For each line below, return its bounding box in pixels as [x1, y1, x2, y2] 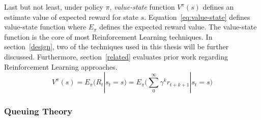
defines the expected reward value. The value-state [99, 21, 257, 32]
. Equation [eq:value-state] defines [144, 11, 250, 22]
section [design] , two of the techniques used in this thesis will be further [4, 41, 229, 52]
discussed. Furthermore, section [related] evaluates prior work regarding [4, 51, 228, 62]
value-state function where [4, 21, 86, 32]
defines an [202, 2, 234, 12]
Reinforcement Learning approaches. [4, 61, 118, 72]
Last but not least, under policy [4, 2, 103, 12]
